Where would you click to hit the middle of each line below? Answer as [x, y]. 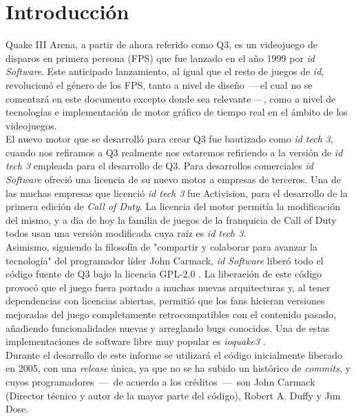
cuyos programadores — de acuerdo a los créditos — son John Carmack [160, 381]
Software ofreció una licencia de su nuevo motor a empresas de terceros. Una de [173, 179]
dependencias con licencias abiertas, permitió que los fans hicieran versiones [165, 301]
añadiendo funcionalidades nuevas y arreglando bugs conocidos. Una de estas [168, 327]
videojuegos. [31, 125]
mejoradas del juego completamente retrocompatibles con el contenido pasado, [171, 314]
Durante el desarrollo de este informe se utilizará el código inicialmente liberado [174, 354]
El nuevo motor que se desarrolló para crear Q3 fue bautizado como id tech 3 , [169, 139]
